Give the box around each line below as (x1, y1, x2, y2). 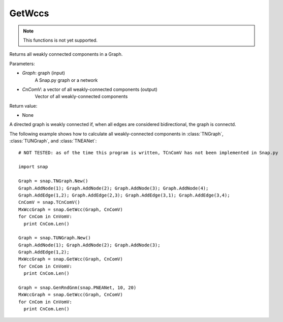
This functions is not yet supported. (23, 37, 98, 43)
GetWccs (9, 8, 49, 19)
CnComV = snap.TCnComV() (18, 200, 80, 205)
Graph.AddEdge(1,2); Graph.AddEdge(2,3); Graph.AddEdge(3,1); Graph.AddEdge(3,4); (18, 192, 230, 198)
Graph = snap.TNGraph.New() (18, 178, 88, 184)
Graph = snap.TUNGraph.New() (18, 235, 91, 241)
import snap (18, 164, 48, 170)
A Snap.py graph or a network (35, 77, 98, 83)
